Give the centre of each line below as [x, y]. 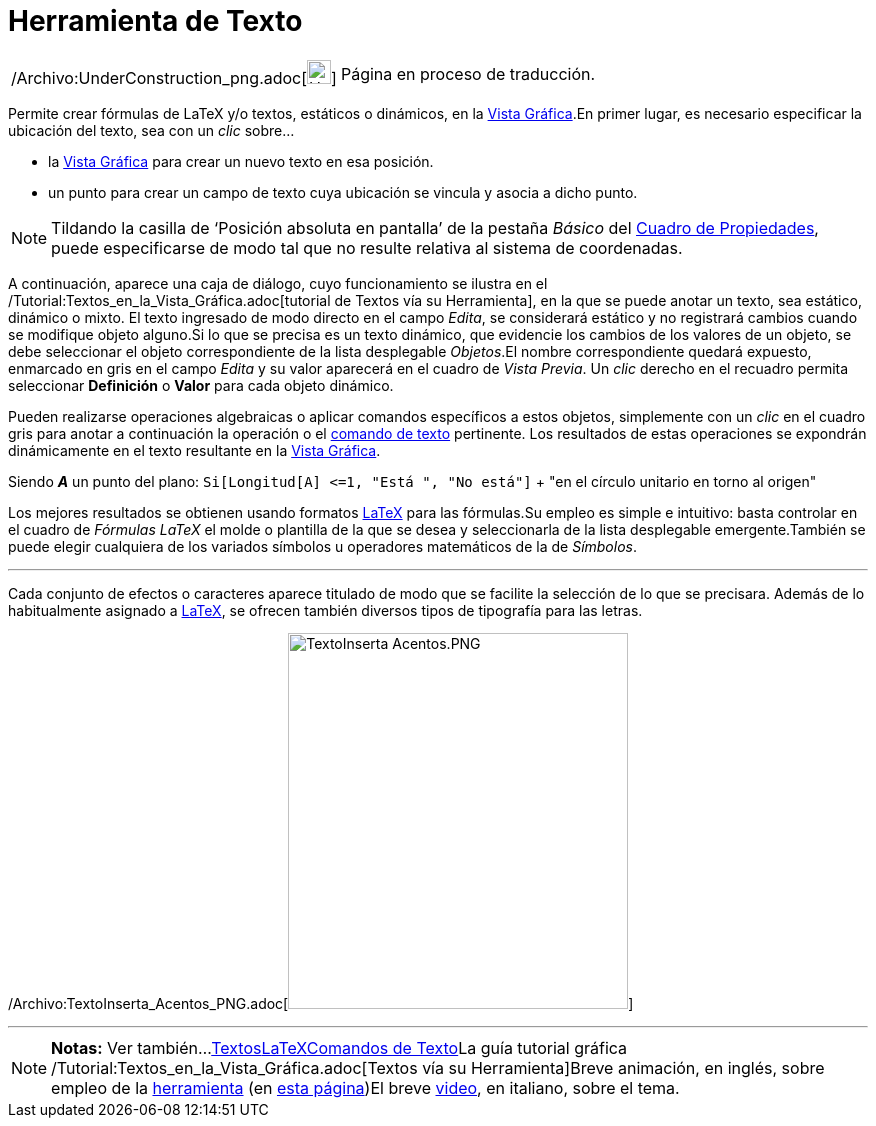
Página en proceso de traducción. [468, 73]
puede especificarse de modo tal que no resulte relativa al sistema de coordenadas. [367, 247]
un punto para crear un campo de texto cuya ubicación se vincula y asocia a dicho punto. [343, 192]
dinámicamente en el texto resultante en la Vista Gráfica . [194, 450]
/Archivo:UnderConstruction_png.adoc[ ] [174, 77]
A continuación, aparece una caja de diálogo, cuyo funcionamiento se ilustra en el [278, 283]
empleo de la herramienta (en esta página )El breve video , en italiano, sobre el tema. [365, 1087]
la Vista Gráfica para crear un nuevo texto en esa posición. [241, 161]
